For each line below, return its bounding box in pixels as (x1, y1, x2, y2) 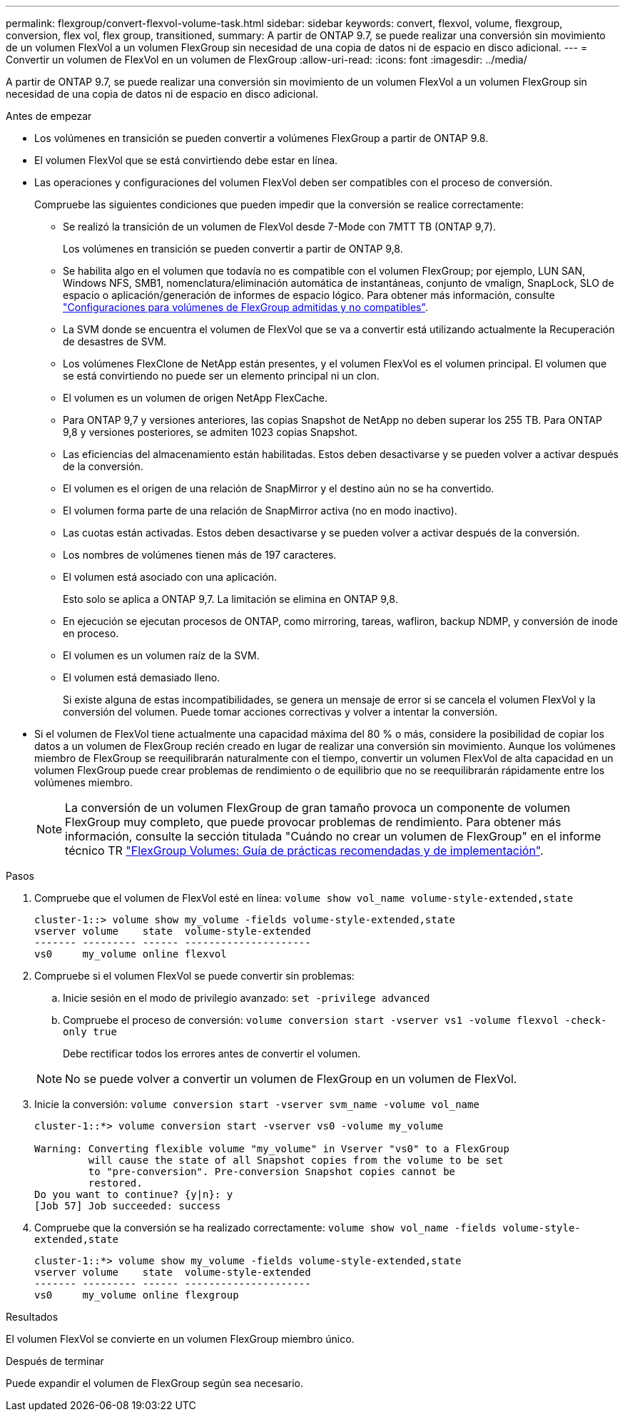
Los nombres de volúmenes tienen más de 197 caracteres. (63, 549, 337, 561)
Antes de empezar (6, 110, 92, 122)
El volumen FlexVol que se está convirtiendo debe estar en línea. (34, 154, 338, 166)
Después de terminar (6, 1355, 104, 1367)
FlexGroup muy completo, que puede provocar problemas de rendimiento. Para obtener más (65, 815, 562, 829)
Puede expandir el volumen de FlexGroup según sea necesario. (6, 1377, 304, 1389)
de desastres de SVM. (63, 335, 167, 347)
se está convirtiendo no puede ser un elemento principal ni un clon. (63, 370, 380, 382)
